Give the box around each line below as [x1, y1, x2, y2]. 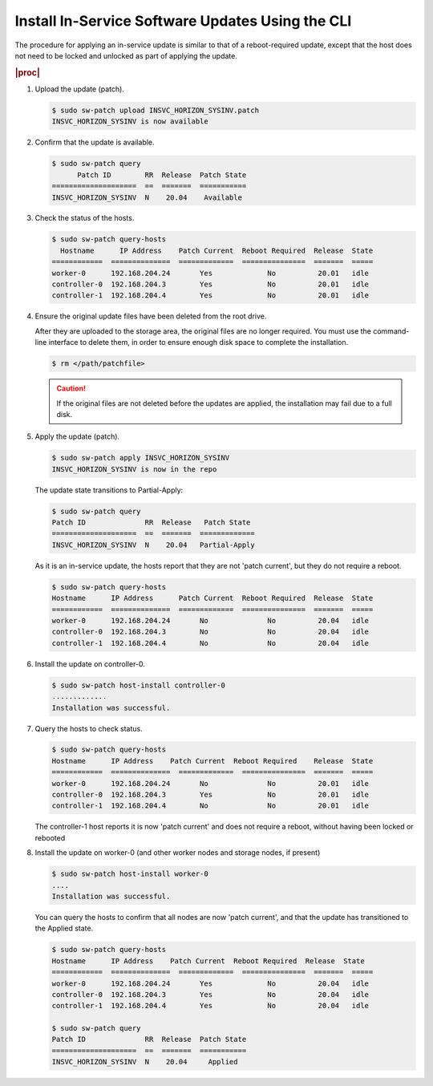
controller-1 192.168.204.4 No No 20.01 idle [51, 801, 369, 810]
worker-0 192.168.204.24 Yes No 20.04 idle [51, 979, 369, 988]
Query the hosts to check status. [34, 723, 144, 733]
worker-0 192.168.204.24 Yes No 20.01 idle [51, 269, 369, 278]
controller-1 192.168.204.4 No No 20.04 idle [51, 638, 369, 647]
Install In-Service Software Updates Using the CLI [14, 12, 352, 30]
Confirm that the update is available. [34, 137, 156, 148]
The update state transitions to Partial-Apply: [34, 485, 184, 495]
